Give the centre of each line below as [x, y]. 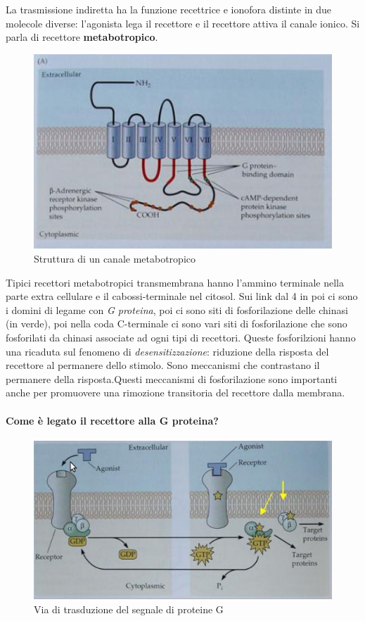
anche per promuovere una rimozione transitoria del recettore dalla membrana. [175, 393]
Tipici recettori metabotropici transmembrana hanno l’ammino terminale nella [175, 282]
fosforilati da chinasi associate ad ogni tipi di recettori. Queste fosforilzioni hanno [181, 337]
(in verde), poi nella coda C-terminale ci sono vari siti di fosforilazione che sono [177, 324]
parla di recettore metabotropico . [82, 37]
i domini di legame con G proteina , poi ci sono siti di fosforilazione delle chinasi [177, 309]
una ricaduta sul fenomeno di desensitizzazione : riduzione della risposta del [167, 351]
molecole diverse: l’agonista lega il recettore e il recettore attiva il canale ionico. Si [183, 23]
